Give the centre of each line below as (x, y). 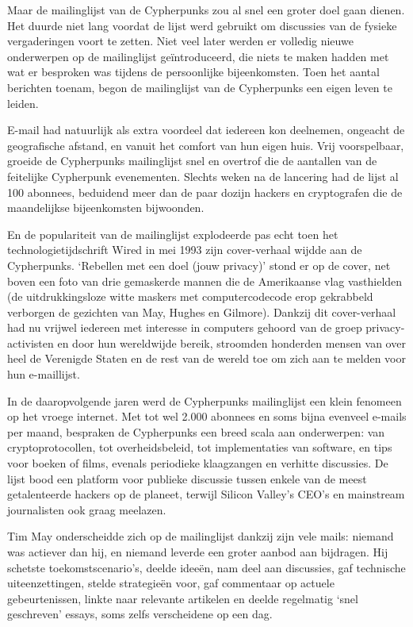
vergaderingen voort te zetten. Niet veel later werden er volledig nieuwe (180, 41)
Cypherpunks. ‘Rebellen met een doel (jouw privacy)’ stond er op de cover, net (199, 265)
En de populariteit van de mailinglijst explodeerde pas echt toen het (173, 234)
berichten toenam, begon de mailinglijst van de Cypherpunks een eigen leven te (200, 87)
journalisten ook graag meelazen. (87, 509)
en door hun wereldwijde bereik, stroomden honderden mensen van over (231, 342)
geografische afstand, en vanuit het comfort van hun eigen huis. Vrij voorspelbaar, (206, 145)
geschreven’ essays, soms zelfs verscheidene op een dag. (140, 614)
